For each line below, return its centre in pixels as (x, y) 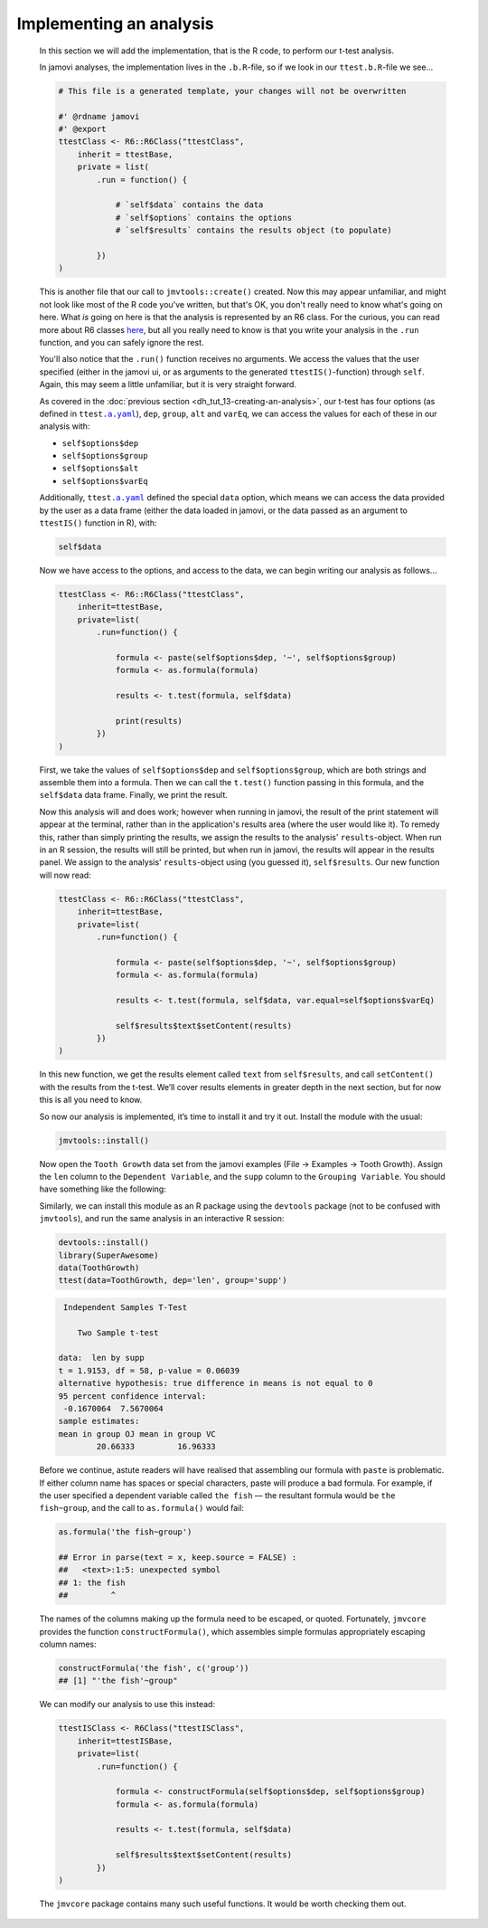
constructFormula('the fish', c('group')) (154, 1668)
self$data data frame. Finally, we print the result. (133, 795)
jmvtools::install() (103, 1140)
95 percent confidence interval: (132, 1396)
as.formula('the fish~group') (125, 1532)
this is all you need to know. (91, 1100)
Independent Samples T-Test (126, 1307)
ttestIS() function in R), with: (98, 523)
